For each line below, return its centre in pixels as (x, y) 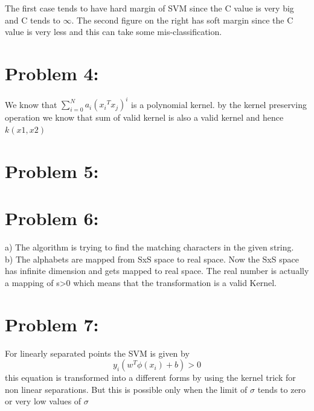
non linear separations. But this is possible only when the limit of (126, 389)
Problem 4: (52, 73)
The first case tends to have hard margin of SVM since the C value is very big (149, 8)
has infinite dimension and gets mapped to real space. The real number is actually (157, 271)
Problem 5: (52, 170)
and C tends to (33, 20)
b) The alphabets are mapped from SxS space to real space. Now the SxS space (152, 259)
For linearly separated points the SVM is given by (97, 353)
